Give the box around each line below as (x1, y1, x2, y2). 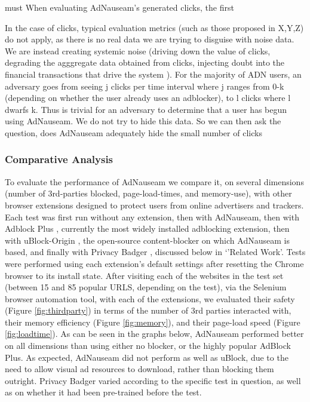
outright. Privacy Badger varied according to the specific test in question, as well (5, 374, 301, 386)
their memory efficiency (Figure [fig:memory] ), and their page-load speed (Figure (5, 315, 300, 328)
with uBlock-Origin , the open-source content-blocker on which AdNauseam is (5, 234, 290, 246)
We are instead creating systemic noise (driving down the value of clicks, (5, 44, 271, 57)
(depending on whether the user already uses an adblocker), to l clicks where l (5, 91, 291, 104)
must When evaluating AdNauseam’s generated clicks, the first (5, 1, 234, 13)
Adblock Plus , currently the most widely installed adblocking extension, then (5, 222, 290, 235)
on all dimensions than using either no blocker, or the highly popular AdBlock (5, 339, 291, 352)
